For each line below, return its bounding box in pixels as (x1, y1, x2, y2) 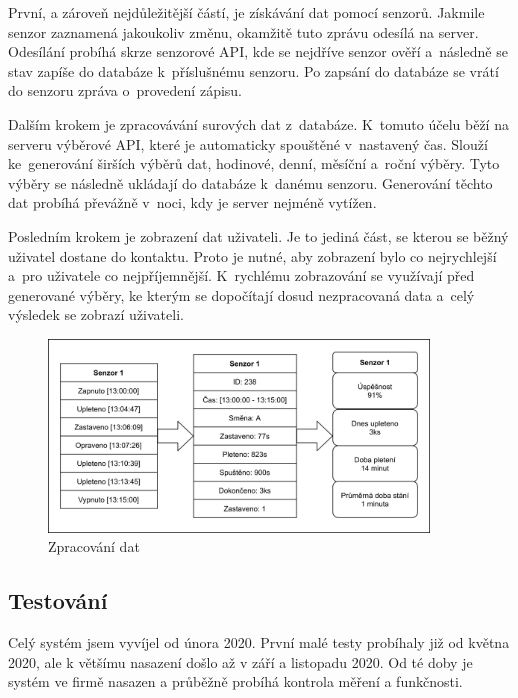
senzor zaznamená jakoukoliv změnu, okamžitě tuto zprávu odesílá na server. (8, 21, 479, 42)
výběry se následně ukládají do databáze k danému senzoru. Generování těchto (8, 172, 493, 193)
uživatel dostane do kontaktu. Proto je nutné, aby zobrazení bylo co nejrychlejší (8, 245, 497, 266)
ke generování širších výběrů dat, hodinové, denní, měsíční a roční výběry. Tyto (8, 153, 500, 174)
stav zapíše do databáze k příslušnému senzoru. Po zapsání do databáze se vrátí (8, 60, 499, 81)
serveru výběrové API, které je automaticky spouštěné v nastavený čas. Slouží (8, 133, 488, 154)
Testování (8, 585, 108, 616)
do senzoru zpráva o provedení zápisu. (8, 80, 242, 101)
